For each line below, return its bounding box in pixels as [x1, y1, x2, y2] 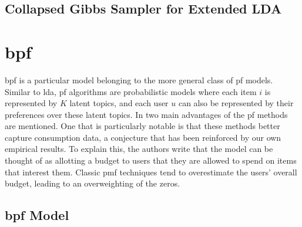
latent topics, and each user [69, 97, 169, 109]
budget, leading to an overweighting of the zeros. [5, 177, 180, 189]
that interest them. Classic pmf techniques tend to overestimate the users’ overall [5, 165, 297, 178]
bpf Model [5, 206, 69, 224]
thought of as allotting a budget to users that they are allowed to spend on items [5, 154, 297, 167]
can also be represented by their [178, 97, 294, 109]
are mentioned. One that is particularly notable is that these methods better [5, 120, 280, 132]
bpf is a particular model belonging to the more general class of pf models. [5, 73, 273, 86]
